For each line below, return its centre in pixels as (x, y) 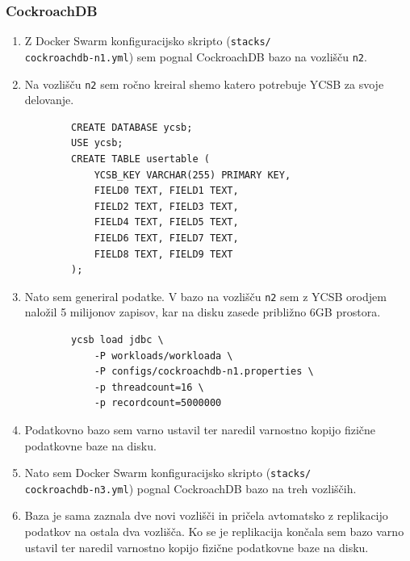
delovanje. (49, 100)
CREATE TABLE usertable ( (140, 159)
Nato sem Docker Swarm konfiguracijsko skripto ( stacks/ (168, 473)
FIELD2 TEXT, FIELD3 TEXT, (166, 206)
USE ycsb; (97, 143)
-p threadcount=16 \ (149, 387)
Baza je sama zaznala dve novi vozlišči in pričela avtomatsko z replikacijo (206, 515)
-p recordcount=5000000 (158, 403)
